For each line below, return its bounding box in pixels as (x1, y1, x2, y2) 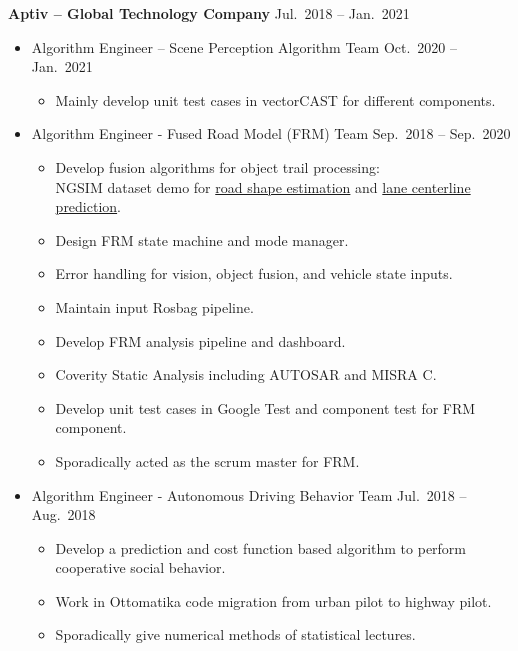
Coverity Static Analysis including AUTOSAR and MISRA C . (55, 364, 437, 385)
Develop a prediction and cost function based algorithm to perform (55, 537, 467, 558)
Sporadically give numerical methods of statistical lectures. (55, 624, 416, 645)
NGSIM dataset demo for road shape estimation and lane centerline (55, 176, 471, 197)
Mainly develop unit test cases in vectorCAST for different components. (55, 89, 496, 110)
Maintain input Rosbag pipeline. (55, 296, 254, 317)
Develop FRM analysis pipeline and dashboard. (55, 330, 346, 351)
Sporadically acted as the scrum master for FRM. (55, 450, 360, 471)
